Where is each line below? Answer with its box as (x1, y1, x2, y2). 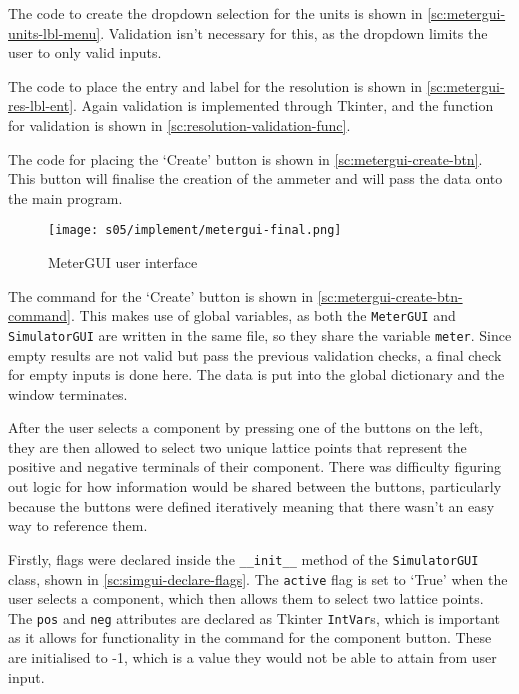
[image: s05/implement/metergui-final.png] (48, 223, 342, 238)
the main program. (8, 187, 123, 208)
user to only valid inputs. (8, 42, 162, 63)
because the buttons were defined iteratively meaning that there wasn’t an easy (8, 495, 495, 516)
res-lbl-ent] (8, 95, 74, 116)
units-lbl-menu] (8, 22, 101, 43)
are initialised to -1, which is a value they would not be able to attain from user (8, 647, 497, 667)
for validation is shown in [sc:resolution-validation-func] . (8, 114, 351, 135)
